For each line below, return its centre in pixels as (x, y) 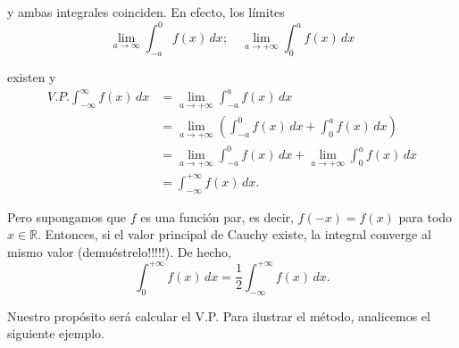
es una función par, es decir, (217, 216)
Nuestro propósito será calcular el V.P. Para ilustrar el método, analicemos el (219, 315)
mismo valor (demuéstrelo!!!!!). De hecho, (119, 251)
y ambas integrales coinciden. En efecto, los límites (146, 12)
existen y (32, 76)
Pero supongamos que (67, 216)
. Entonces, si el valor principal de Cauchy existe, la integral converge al (234, 234)
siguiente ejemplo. (56, 333)
